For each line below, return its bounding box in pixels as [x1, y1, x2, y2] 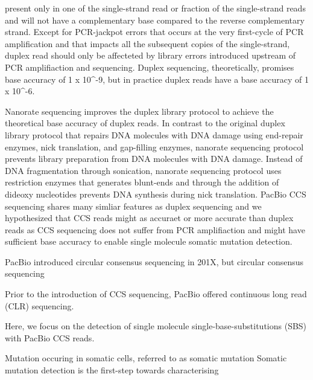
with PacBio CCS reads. [5, 331, 95, 344]
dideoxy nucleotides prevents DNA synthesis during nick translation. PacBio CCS [5, 187, 306, 200]
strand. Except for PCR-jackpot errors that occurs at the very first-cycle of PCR [5, 25, 304, 38]
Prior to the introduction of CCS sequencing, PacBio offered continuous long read [5, 288, 307, 300]
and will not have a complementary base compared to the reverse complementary [5, 13, 305, 26]
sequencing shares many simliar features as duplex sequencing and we [5, 199, 262, 212]
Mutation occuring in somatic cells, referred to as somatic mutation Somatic [5, 352, 287, 364]
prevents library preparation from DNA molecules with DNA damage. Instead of [5, 152, 303, 165]
